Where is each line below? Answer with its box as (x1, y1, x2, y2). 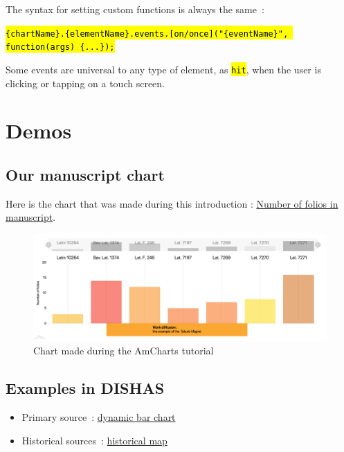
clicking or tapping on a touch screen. (6, 75, 165, 90)
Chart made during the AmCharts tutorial (33, 343, 214, 358)
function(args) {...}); (6, 42, 115, 53)
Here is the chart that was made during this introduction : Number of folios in (6, 196, 338, 210)
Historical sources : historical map (21, 433, 168, 447)
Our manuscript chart (6, 163, 165, 185)
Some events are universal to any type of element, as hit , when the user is (6, 62, 321, 76)
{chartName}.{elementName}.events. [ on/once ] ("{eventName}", (6, 28, 289, 39)
